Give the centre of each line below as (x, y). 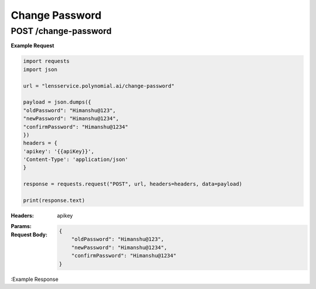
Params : (21, 226)
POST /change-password (61, 31)
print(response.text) (54, 201)
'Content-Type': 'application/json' (76, 160)
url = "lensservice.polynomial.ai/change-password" (99, 86)
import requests (47, 61)
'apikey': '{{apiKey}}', (59, 151)
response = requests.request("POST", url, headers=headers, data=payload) (133, 184)
